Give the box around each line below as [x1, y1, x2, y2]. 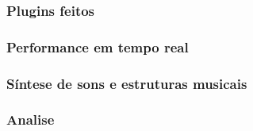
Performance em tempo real [6, 37, 189, 56]
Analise [6, 110, 55, 129]
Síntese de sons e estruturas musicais [6, 73, 247, 93]
